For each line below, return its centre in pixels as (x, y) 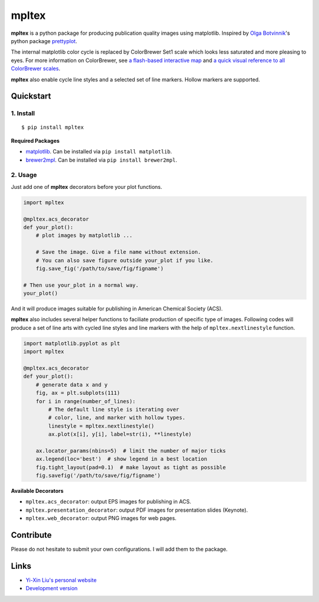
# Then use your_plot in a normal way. (81, 285)
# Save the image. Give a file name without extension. (118, 252)
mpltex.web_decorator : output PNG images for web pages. (101, 518)
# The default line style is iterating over (114, 409)
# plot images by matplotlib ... (84, 235)
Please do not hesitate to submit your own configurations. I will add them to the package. (119, 549)
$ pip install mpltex (53, 127)
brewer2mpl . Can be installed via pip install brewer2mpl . (101, 160)
